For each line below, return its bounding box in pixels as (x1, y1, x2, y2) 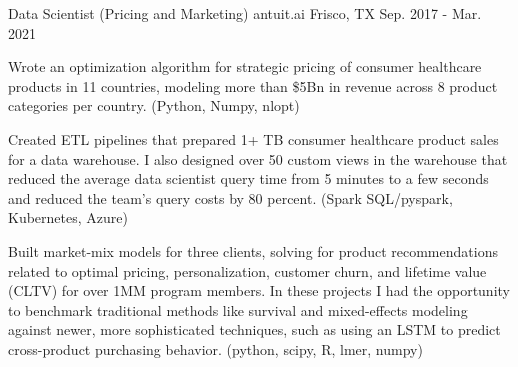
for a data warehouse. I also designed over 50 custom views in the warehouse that (8, 148, 508, 169)
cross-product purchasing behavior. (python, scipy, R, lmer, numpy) (8, 338, 423, 359)
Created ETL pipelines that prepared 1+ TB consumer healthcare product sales (8, 128, 499, 149)
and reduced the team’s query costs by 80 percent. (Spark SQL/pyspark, (8, 187, 453, 208)
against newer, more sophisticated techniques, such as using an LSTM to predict (8, 319, 501, 340)
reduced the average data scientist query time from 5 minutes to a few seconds (8, 168, 489, 189)
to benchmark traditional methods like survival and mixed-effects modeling (8, 299, 468, 320)
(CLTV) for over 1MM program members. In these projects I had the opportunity (8, 280, 510, 301)
